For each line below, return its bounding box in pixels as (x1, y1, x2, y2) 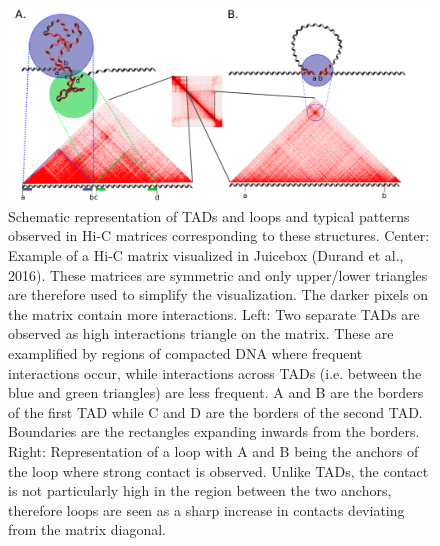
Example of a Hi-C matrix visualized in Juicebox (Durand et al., (8, 244, 404, 265)
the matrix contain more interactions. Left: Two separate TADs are (8, 303, 420, 324)
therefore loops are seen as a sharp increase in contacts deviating (8, 499, 405, 520)
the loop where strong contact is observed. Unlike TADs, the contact (8, 460, 429, 481)
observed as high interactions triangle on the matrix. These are (8, 323, 394, 344)
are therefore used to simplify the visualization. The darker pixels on (8, 284, 429, 305)
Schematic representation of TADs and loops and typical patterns (8, 205, 410, 226)
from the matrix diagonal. (8, 519, 166, 540)
